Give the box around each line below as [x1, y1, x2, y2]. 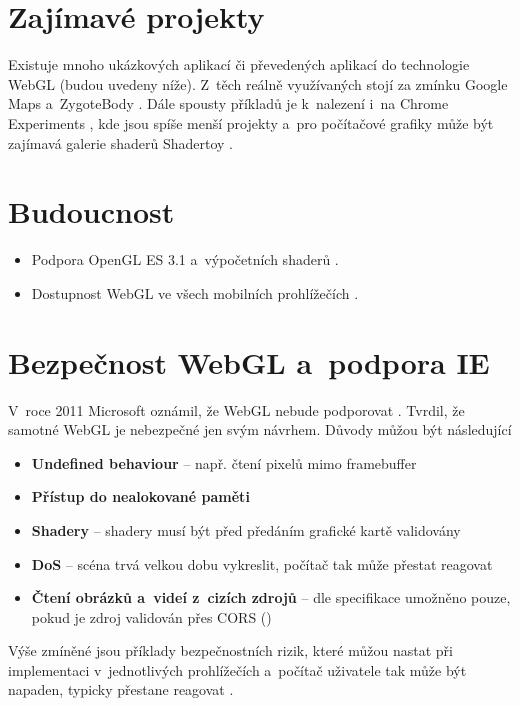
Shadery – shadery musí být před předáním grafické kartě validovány [31, 519, 461, 540]
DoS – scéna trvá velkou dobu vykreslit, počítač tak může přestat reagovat [31, 553, 493, 574]
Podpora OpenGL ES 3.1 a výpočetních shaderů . [31, 249, 339, 270]
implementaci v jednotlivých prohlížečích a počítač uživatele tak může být [8, 659, 467, 680]
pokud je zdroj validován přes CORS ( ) [31, 606, 272, 627]
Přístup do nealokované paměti [31, 486, 250, 507]
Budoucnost [8, 191, 175, 232]
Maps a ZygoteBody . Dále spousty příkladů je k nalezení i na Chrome [8, 93, 449, 114]
